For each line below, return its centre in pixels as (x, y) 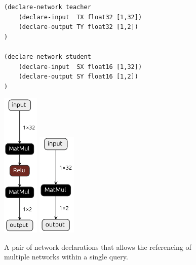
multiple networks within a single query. (66, 257)
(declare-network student (48, 56)
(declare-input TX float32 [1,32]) (80, 17)
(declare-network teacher (48, 7)
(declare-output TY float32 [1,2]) (78, 27)
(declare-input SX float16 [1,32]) (80, 67)
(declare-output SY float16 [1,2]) (78, 77)
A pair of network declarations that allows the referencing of (98, 247)
